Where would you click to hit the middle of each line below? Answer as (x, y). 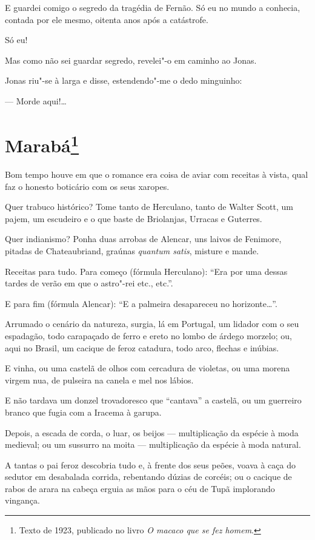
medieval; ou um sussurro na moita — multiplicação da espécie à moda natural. (153, 444)
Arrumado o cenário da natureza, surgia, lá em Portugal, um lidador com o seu (152, 324)
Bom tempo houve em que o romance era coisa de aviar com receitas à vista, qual (157, 174)
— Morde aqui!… (36, 100)
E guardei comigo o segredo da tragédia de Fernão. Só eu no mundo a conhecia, (153, 7)
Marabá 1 (42, 144)
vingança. (22, 500)
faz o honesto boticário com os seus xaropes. (87, 186)
